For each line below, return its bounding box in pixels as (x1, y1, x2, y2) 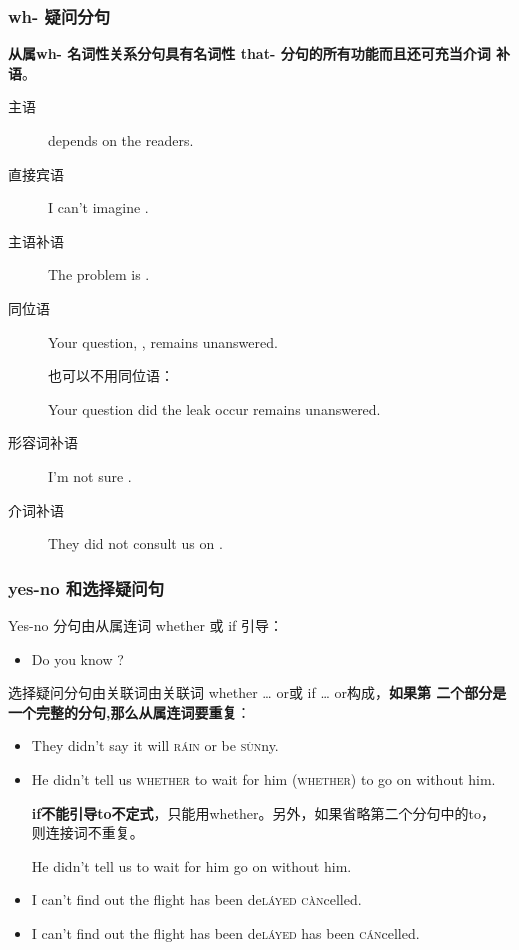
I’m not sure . (48, 465, 132, 486)
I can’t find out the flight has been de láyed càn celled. (31, 889, 362, 910)
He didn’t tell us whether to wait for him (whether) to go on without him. (31, 768, 496, 789)
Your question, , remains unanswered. (48, 331, 278, 352)
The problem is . (48, 264, 150, 285)
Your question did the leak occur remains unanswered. (48, 398, 381, 419)
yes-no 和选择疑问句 (8, 575, 165, 600)
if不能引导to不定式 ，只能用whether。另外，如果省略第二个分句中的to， (31, 802, 495, 823)
